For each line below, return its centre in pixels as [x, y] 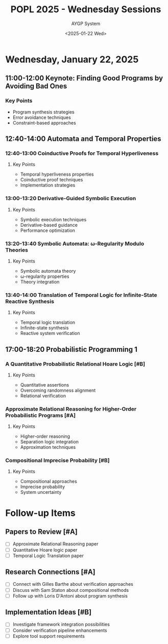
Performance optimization [48, 230]
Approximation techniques [48, 447]
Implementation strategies [48, 185]
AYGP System [86, 23]
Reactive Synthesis [30, 301]
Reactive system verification [50, 333]
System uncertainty [41, 492]
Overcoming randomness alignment [58, 390]
